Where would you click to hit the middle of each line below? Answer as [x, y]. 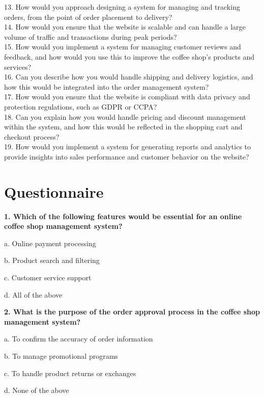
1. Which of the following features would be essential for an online [123, 216]
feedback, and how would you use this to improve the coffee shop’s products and [129, 56]
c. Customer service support [48, 277]
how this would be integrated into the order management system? [107, 86]
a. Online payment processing [50, 243]
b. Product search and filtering [52, 260]
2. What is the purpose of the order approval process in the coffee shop [132, 312]
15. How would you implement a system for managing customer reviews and [123, 47]
